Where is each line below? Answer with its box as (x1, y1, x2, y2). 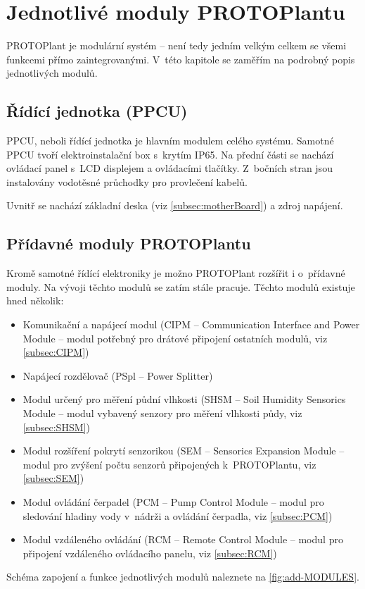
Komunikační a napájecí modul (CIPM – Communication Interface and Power (23, 317, 360, 332)
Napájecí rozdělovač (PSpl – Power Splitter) (23, 368, 213, 383)
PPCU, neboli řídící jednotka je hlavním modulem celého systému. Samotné (6, 133, 334, 148)
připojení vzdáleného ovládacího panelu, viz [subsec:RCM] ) (23, 545, 277, 560)
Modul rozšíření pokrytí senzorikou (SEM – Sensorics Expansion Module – (23, 443, 345, 458)
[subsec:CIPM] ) (23, 345, 89, 359)
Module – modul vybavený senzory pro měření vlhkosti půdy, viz (23, 406, 302, 421)
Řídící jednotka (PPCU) (6, 100, 188, 122)
